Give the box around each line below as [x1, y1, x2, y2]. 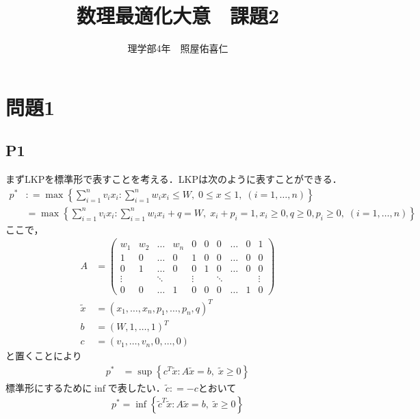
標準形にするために [5, 380, 92, 394]
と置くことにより [5, 348, 82, 363]
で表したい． [107, 380, 166, 394]
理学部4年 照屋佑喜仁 [127, 41, 228, 55]
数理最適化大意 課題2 [76, 1, 280, 29]
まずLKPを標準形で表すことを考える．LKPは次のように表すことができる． [5, 172, 342, 186]
